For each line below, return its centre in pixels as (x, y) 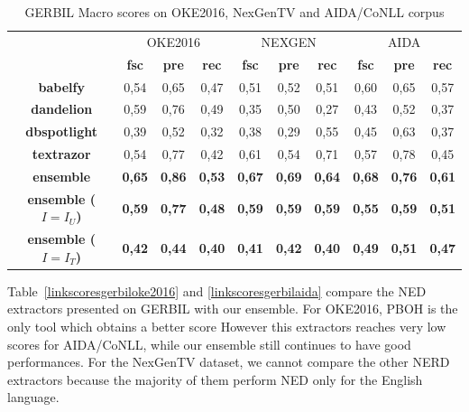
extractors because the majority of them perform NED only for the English (215, 379)
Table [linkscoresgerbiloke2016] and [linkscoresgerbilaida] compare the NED (217, 290)
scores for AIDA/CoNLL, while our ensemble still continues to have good (209, 344)
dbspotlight (62, 131)
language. (33, 397)
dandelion (62, 109)
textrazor (61, 154)
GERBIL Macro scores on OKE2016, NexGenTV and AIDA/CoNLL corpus (234, 12)
